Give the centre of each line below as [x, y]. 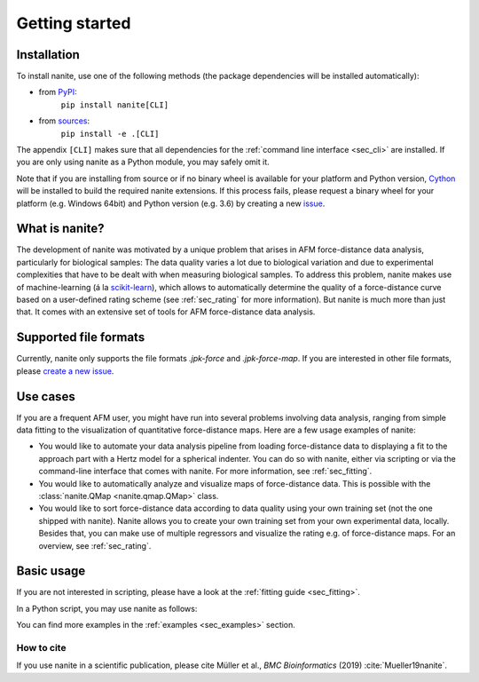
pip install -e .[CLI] [110, 134]
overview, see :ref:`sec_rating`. [95, 545]
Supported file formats [81, 337]
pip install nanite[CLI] [114, 105]
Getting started [74, 23]
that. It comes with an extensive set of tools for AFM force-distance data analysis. [166, 312]
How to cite [41, 648]
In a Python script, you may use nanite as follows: [107, 608]
